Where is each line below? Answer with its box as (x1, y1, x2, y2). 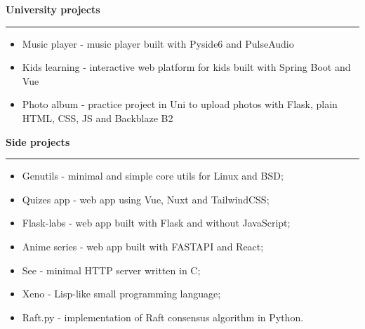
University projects (6, 2, 100, 16)
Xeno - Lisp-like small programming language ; (22, 286, 221, 301)
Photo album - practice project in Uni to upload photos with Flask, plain (22, 97, 338, 112)
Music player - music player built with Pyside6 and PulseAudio (22, 36, 294, 51)
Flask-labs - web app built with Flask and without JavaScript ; (22, 215, 291, 230)
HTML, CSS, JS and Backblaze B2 (22, 110, 173, 125)
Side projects (6, 134, 70, 149)
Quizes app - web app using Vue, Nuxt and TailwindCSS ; (22, 192, 270, 206)
